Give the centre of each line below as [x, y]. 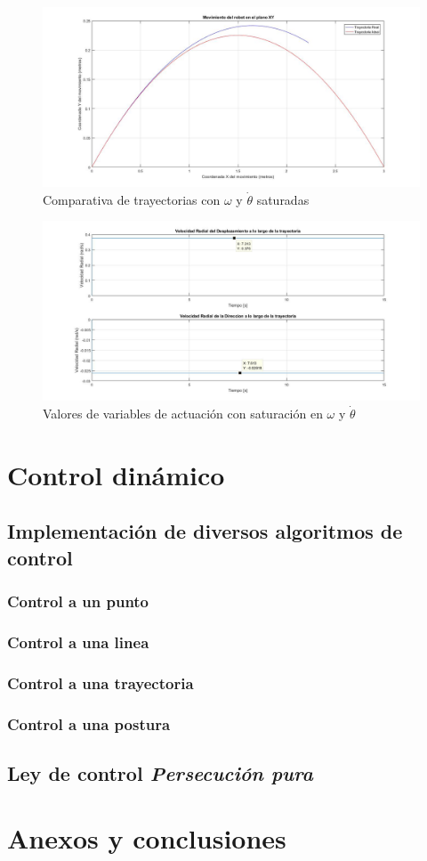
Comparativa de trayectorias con [132, 199]
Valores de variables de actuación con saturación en [183, 413]
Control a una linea [78, 642]
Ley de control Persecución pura [160, 772]
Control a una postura [89, 723]
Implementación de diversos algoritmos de [205, 531]
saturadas [283, 199]
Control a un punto [78, 601]
